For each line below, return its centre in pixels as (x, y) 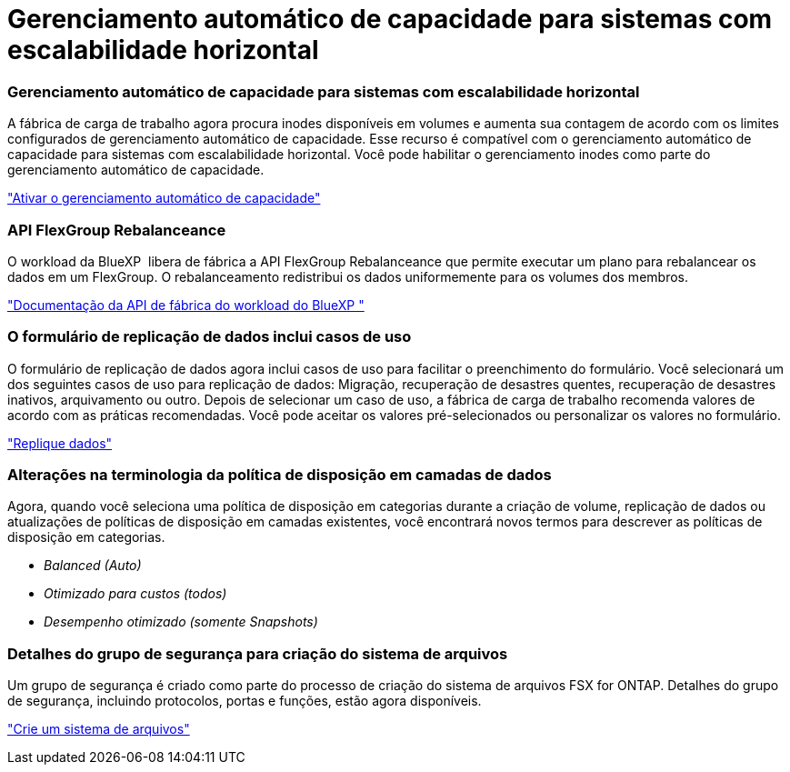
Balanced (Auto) (93, 566)
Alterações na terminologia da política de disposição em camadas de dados (280, 475)
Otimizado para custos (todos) (135, 594)
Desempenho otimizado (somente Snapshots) (181, 622)
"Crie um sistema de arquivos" (99, 729)
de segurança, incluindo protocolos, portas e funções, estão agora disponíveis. (245, 701)
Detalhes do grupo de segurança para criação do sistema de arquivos (258, 653)
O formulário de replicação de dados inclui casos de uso (210, 337)
